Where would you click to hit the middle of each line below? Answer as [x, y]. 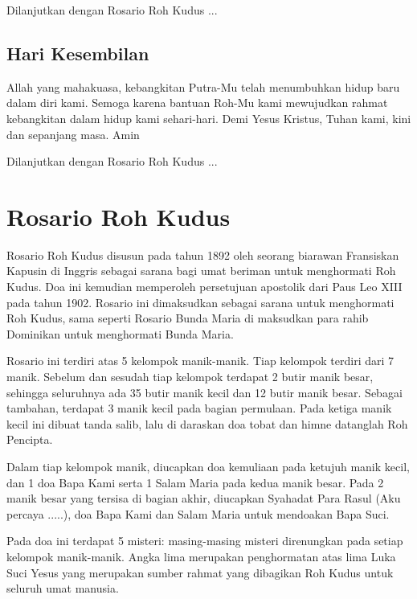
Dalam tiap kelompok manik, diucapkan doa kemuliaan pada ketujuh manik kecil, [208, 467]
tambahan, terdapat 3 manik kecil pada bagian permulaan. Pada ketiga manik [199, 408]
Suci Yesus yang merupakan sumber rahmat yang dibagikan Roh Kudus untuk [200, 572]
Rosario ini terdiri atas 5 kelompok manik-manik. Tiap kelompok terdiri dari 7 [200, 361]
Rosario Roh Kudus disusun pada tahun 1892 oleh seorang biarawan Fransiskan [203, 254]
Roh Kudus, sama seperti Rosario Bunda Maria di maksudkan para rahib [188, 318]
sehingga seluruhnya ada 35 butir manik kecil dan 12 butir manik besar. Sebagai [204, 392]
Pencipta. [30, 439]
